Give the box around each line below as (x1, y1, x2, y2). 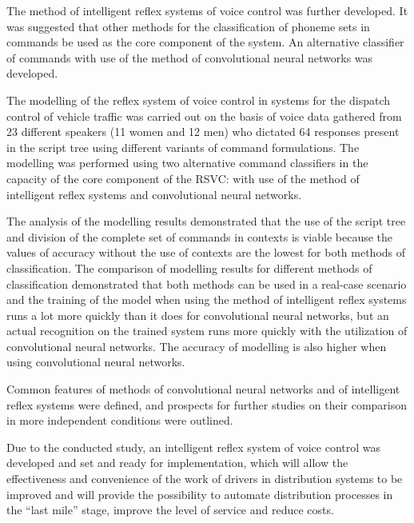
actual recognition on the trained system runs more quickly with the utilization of (6, 322, 408, 339)
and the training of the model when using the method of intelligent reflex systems (6, 291, 407, 308)
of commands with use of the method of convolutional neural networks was (6, 49, 373, 66)
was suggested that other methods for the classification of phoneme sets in (6, 18, 370, 34)
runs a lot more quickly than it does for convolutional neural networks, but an (6, 306, 389, 323)
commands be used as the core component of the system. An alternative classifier (6, 34, 404, 50)
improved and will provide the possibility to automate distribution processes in (6, 485, 393, 502)
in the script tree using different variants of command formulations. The (6, 138, 360, 155)
